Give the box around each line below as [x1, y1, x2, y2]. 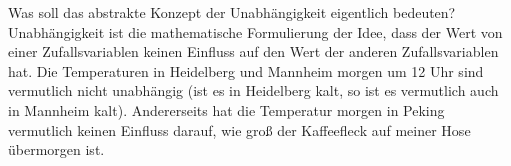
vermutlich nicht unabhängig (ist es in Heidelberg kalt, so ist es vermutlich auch [8, 80, 499, 101]
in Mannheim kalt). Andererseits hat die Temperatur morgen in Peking [8, 99, 445, 120]
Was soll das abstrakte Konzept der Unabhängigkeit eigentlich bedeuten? [8, 2, 456, 22]
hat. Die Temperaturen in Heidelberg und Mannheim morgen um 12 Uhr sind [8, 60, 484, 81]
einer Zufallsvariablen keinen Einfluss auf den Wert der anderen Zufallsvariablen [8, 41, 499, 62]
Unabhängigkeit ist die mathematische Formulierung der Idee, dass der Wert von [8, 21, 503, 42]
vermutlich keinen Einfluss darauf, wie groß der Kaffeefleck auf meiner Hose [8, 119, 471, 140]
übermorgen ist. [8, 139, 105, 160]
